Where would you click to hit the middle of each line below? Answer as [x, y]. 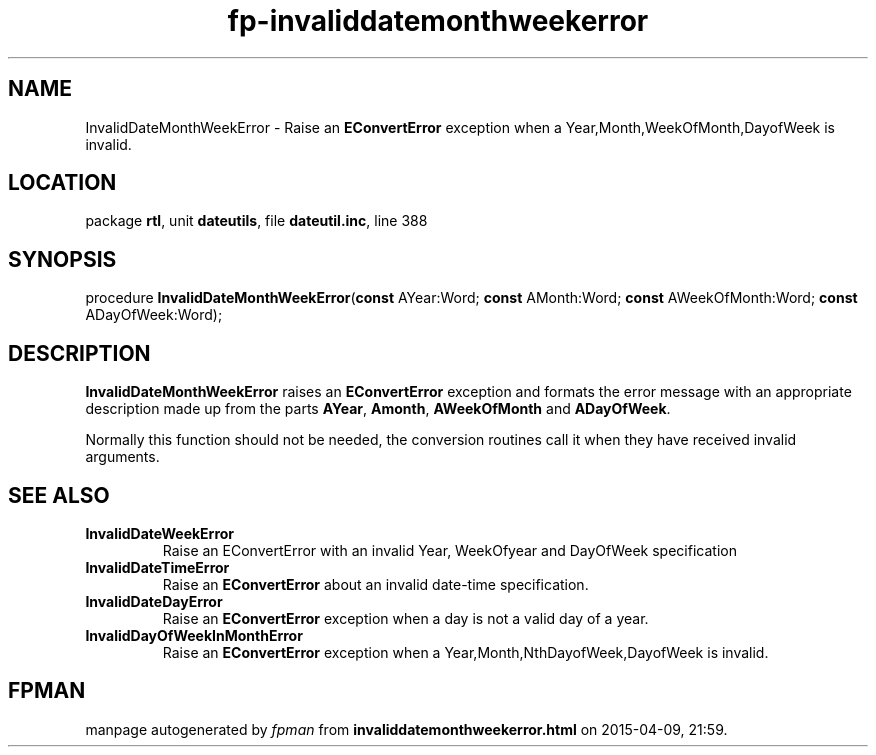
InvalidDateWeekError [160, 533]
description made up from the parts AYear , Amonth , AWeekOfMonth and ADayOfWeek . [378, 409]
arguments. [122, 457]
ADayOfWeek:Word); [154, 315]
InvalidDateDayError [154, 601]
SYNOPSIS [62, 259]
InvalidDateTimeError [157, 567]
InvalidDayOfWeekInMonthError [194, 635]
